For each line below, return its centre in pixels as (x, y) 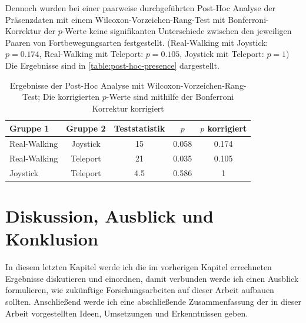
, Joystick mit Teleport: (222, 54)
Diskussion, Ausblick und (109, 216)
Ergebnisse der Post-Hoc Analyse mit (77, 85)
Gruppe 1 (29, 128)
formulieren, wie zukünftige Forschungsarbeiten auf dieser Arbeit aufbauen (140, 290)
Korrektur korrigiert (128, 108)
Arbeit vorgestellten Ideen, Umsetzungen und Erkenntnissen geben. (127, 313)
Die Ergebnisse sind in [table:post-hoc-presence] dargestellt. (112, 65)
